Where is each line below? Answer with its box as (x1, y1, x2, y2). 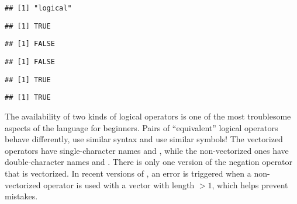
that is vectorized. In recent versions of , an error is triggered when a (5, 167, 251, 179)
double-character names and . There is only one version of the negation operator (5, 156, 293, 168)
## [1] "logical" (5, 4, 72, 12)
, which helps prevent (212, 178, 288, 191)
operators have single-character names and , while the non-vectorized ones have (5, 144, 289, 156)
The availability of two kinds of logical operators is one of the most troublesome (5, 110, 291, 122)
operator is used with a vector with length (43, 178, 195, 191)
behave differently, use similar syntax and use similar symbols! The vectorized (5, 133, 283, 145)
